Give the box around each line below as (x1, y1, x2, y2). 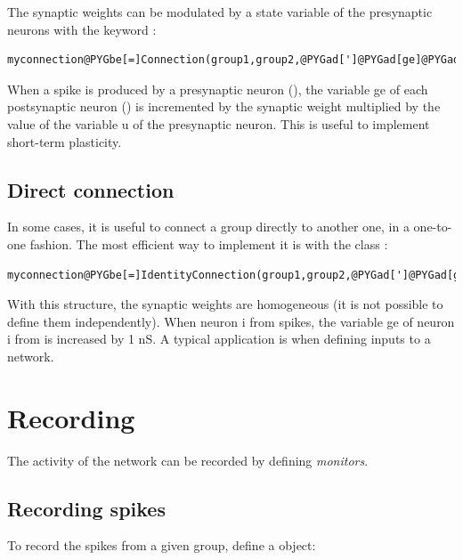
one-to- (413, 217, 452, 236)
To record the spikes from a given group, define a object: (7, 536, 316, 555)
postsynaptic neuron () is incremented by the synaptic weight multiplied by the (7, 97, 441, 116)
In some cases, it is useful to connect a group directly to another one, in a (7, 217, 410, 236)
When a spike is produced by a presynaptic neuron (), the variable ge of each (7, 79, 428, 98)
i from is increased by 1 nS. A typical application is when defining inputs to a (7, 329, 431, 348)
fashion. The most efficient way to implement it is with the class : (29, 234, 388, 253)
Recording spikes (7, 494, 166, 522)
